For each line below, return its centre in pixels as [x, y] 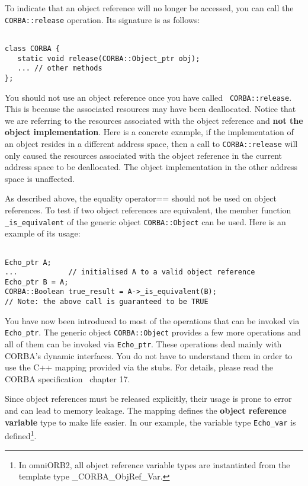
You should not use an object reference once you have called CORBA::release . [148, 97]
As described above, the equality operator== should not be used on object [141, 198]
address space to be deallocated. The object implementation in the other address [151, 167]
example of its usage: [43, 233]
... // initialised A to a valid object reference [130, 272]
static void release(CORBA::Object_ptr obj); [109, 58]
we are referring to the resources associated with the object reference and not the [154, 120]
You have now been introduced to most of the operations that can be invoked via [152, 320]
